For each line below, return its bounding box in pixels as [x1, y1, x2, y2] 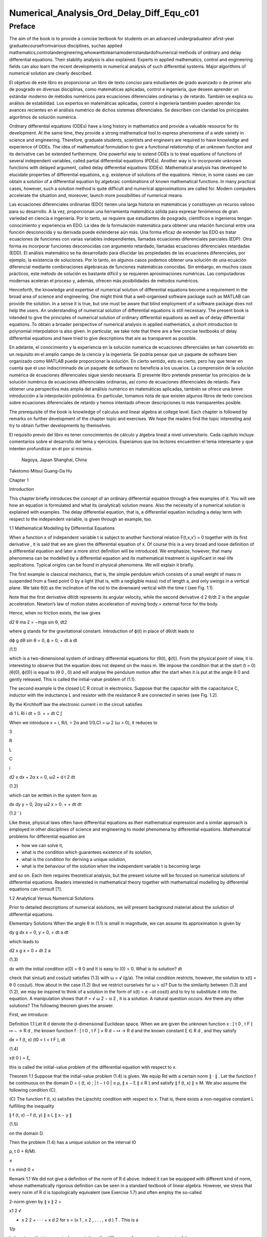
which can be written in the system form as [9, 792, 97, 798]
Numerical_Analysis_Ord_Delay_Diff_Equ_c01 [9, 7, 199, 18]
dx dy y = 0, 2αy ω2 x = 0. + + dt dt [9, 802, 82, 808]
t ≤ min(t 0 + [9, 1167, 35, 1173]
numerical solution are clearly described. [9, 70, 92, 76]
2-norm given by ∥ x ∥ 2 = [9, 1198, 62, 1204]
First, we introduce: [9, 1012, 49, 1018]
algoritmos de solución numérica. [9, 114, 78, 120]
